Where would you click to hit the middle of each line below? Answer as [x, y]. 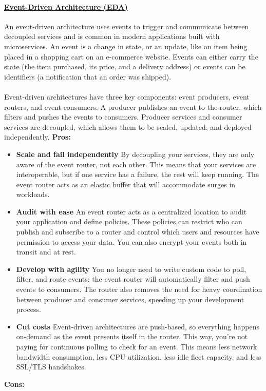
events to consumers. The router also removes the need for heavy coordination [139, 289]
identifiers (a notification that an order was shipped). [88, 76]
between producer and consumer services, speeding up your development [130, 299]
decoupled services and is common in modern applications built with [112, 36]
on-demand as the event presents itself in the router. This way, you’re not [132, 336]
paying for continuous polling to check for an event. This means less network [137, 347]
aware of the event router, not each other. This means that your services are [136, 164]
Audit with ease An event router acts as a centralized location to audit [131, 211]
